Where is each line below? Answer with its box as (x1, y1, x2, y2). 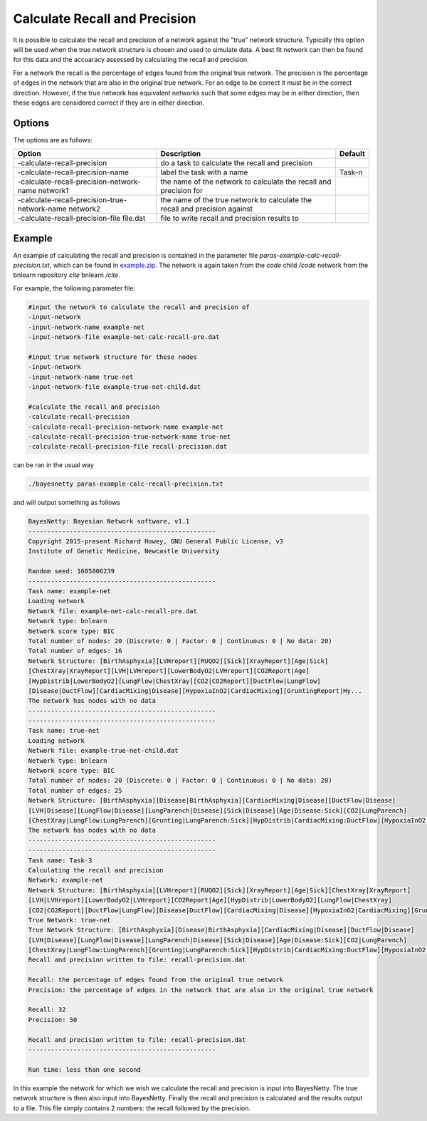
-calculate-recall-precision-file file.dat (17, 214, 146, 224)
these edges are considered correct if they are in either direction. (13, 98, 205, 107)
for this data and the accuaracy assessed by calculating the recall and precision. (13, 56, 249, 64)
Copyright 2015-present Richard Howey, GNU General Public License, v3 (28, 538, 284, 546)
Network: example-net (28, 876, 104, 885)
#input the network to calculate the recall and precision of (28, 303, 250, 311)
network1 (38, 186, 69, 196)
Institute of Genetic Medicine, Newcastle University (28, 547, 220, 556)
